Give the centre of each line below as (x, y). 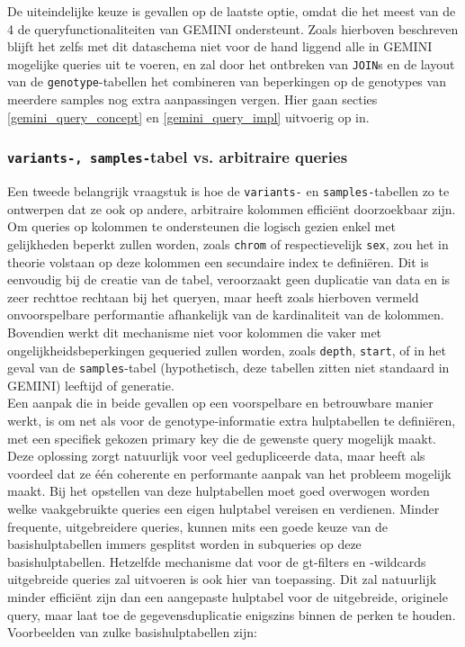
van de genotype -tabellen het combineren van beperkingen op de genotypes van (227, 81)
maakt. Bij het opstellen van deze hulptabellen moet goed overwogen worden (219, 491)
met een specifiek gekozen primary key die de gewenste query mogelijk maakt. (222, 438)
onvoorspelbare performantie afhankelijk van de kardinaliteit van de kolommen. (226, 315)
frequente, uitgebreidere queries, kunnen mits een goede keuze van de (198, 526)
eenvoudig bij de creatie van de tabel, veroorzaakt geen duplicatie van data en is (229, 279)
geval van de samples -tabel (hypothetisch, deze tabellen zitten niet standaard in (228, 368)
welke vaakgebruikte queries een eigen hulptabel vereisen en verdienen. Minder (224, 508)
